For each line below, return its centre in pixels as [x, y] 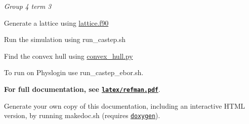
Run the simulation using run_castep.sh [65, 39]
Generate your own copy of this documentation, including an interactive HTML [124, 105]
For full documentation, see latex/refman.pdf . [82, 89]
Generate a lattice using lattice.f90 [56, 22]
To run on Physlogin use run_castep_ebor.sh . [74, 72]
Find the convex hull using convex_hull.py [68, 56]
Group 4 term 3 [28, 6]
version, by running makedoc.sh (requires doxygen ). [82, 115]
